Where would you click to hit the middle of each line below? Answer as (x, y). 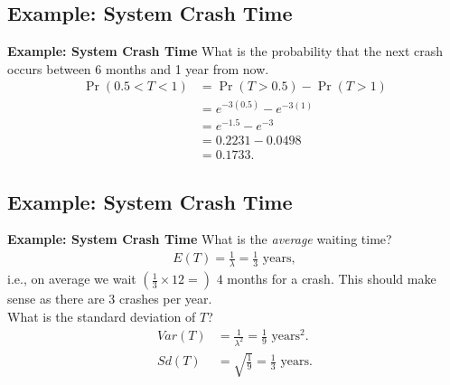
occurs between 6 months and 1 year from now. (138, 68)
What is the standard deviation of (102, 316)
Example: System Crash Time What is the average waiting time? (200, 239)
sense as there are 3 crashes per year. (110, 299)
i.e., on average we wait (72, 279)
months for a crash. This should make (332, 279)
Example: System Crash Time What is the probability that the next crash (225, 51)
